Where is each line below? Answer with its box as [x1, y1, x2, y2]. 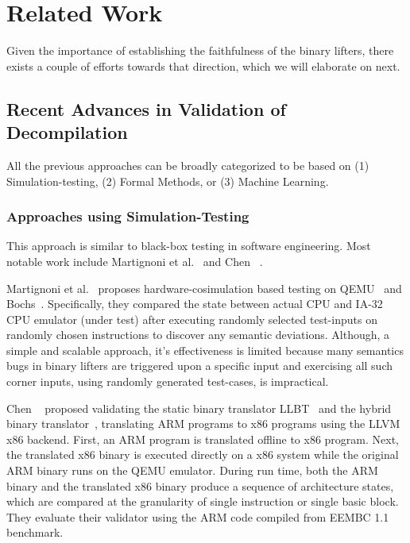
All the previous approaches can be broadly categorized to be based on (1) [6, 156, 369, 173]
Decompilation [6, 120, 128, 144]
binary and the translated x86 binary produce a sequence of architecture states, [6, 477, 394, 494]
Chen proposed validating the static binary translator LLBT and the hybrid [6, 399, 392, 416]
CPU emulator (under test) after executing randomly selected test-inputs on [6, 310, 377, 327]
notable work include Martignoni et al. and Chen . [6, 252, 263, 269]
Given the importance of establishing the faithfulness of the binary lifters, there [6, 42, 394, 59]
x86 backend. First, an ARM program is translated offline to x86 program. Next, [6, 430, 399, 447]
